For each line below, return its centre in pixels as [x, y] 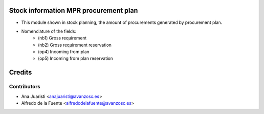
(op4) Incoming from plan [64, 52]
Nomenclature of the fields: [49, 31]
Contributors [25, 87]
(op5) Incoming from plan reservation [76, 58]
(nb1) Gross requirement [62, 38]
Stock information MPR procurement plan [74, 10]
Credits [21, 72]
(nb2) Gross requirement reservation [75, 45]
